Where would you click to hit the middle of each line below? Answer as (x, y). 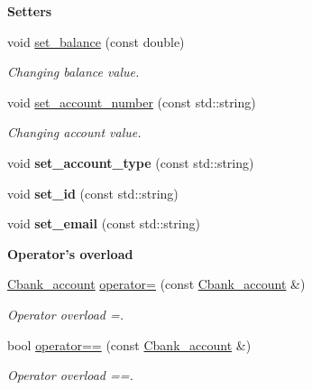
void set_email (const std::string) (104, 223)
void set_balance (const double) (96, 41)
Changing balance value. (73, 72)
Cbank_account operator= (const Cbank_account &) (156, 284)
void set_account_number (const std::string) (132, 102)
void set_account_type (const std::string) (131, 162)
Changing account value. (74, 132)
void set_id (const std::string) (93, 193)
